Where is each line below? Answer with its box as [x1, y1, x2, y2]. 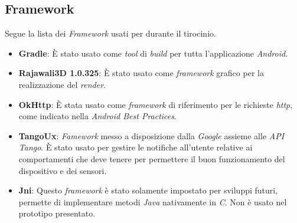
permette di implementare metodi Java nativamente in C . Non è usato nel [18, 195, 287, 208]
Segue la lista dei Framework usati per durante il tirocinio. [5, 27, 216, 40]
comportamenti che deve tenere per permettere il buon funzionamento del [18, 152, 285, 165]
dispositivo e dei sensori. [18, 164, 107, 176]
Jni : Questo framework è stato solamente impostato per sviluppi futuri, [18, 184, 278, 196]
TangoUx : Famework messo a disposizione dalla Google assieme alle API [18, 129, 285, 142]
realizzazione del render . [18, 78, 106, 90]
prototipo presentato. [18, 207, 96, 219]
